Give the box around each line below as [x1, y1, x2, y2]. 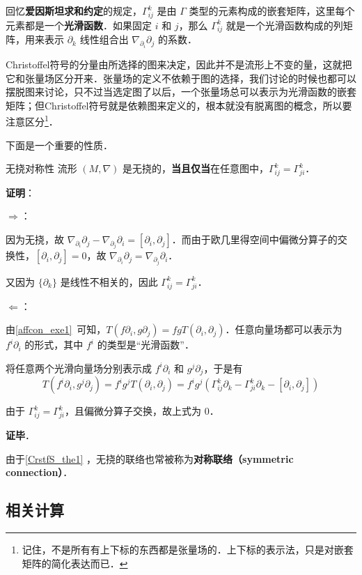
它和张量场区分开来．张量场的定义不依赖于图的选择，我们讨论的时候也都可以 [6, 70, 356, 85]
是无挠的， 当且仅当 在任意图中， [122, 161, 269, 176]
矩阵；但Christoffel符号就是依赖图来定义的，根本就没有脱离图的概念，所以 [6, 98, 343, 112]
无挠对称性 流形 [6, 161, 77, 176]
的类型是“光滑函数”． [97, 337, 194, 352]
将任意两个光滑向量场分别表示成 [6, 360, 152, 375]
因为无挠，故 [6, 232, 64, 247]
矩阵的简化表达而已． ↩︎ [22, 555, 128, 570]
